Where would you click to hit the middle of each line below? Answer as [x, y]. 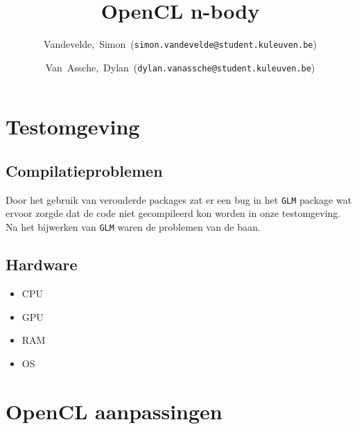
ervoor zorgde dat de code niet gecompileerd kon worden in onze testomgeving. [173, 213]
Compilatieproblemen [84, 171]
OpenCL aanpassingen [114, 411]
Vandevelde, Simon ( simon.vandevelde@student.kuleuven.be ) [180, 44]
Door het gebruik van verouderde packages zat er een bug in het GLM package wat [179, 199]
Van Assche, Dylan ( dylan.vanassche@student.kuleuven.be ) [180, 67]
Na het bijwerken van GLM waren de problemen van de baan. [133, 227]
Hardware [42, 264]
